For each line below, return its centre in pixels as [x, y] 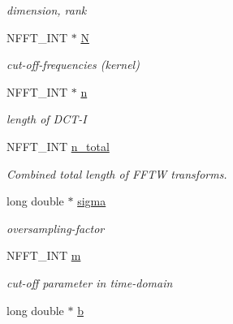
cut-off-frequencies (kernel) [73, 65]
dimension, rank [47, 10]
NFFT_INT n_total [58, 146]
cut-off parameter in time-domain [90, 282]
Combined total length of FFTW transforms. [117, 173]
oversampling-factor [56, 228]
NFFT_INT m [44, 255]
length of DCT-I [47, 119]
